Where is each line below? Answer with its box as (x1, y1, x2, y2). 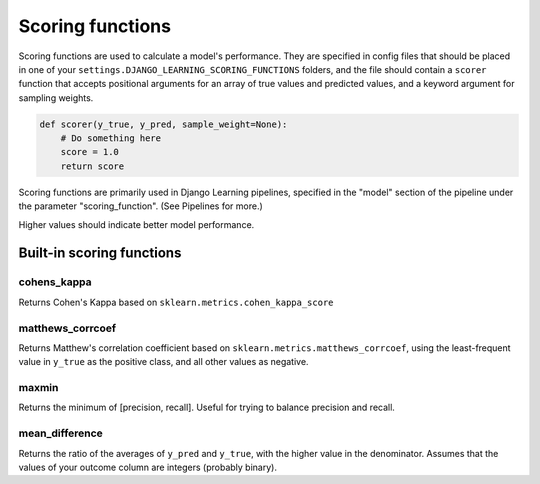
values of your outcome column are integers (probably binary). (18, 461, 277, 473)
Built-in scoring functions (18, 245, 182, 262)
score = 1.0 (60, 146, 120, 158)
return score (60, 160, 125, 172)
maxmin (18, 381, 59, 395)
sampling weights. (18, 91, 94, 104)
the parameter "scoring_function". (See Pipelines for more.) (18, 200, 264, 212)
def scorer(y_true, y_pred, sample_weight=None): (39, 118, 288, 130)
